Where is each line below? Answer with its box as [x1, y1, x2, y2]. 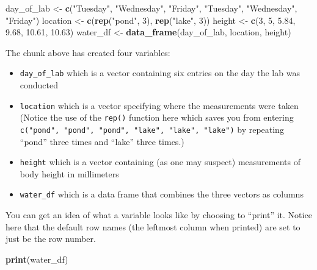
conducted [20, 79, 59, 91]
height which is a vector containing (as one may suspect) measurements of [20, 155, 301, 168]
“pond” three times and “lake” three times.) [20, 135, 184, 147]
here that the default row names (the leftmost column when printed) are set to [5, 220, 301, 233]
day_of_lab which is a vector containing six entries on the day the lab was [20, 66, 300, 79]
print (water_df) [5, 252, 68, 265]
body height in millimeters [20, 167, 119, 180]
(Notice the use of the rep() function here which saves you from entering [20, 111, 294, 124]
